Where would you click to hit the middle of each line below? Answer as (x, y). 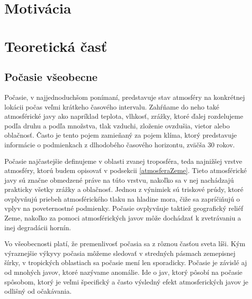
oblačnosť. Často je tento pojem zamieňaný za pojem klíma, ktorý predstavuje (121, 135)
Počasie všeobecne (51, 77)
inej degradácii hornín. (38, 227)
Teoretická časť (56, 46)
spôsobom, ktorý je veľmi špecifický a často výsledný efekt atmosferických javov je (126, 281)
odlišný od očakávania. (38, 291)
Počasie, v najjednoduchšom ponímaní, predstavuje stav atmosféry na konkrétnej (125, 97)
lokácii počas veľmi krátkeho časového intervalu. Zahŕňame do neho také (112, 106)
